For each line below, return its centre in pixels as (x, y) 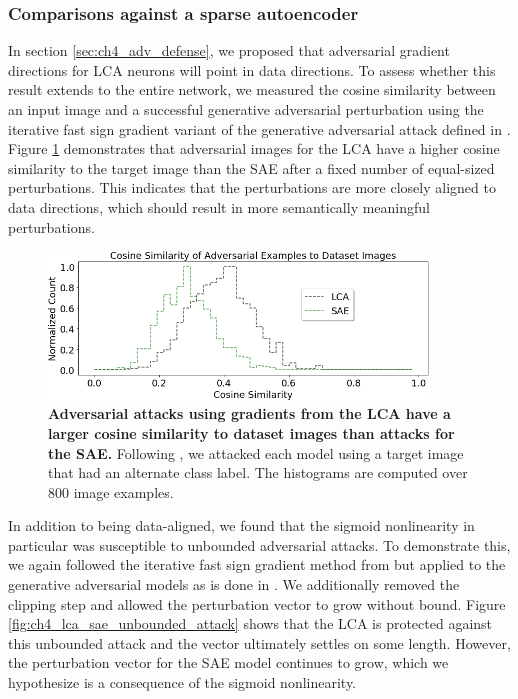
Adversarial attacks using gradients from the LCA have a (249, 413)
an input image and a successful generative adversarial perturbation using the (246, 109)
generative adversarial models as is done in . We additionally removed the (234, 584)
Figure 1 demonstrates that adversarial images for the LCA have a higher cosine (254, 148)
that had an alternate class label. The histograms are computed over (258, 472)
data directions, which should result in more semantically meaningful (219, 206)
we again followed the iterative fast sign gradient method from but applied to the (257, 564)
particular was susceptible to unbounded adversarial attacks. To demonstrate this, (259, 544)
